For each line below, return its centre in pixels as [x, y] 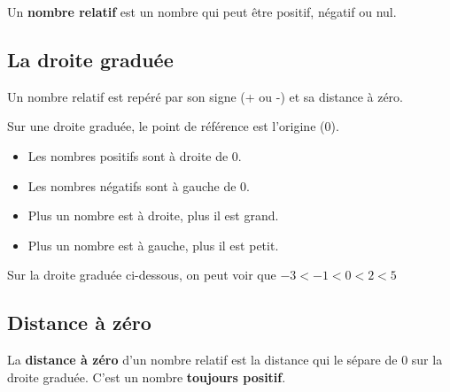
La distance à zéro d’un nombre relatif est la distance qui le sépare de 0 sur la [225, 360]
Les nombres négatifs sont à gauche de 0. [139, 185]
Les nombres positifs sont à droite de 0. [135, 155]
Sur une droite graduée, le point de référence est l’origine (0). [173, 126]
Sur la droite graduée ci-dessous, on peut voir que [142, 275]
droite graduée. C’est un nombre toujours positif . [147, 377]
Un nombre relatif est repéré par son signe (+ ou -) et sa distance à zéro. [206, 96]
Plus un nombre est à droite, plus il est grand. [153, 215]
